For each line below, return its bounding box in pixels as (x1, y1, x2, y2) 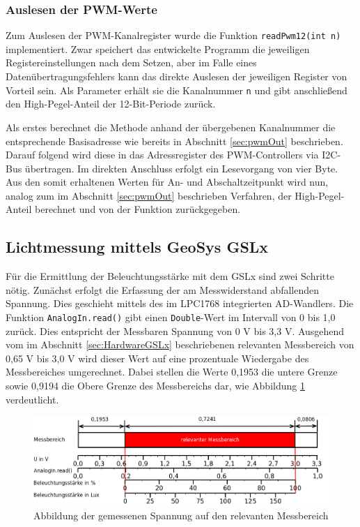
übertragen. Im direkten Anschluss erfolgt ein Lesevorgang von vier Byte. (24, 161, 338, 175)
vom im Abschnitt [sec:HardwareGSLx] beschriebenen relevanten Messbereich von (6, 337, 354, 352)
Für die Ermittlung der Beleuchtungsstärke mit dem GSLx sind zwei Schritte (6, 269, 334, 283)
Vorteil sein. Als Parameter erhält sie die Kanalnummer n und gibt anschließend (6, 82, 347, 97)
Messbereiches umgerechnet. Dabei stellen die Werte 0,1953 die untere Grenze (6, 364, 338, 379)
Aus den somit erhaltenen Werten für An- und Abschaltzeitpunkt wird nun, (6, 175, 329, 189)
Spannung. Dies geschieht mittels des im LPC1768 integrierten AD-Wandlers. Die (6, 296, 354, 311)
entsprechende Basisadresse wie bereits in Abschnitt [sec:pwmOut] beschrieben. (6, 133, 343, 148)
